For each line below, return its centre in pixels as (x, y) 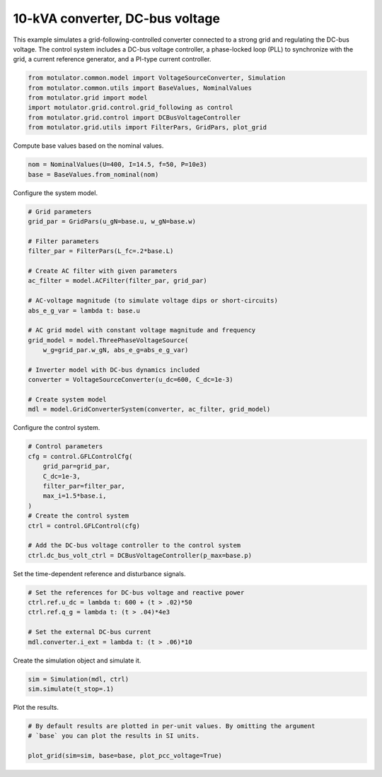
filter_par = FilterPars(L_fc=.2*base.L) (101, 251)
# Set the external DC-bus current (89, 632)
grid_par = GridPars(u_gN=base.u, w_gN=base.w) (112, 221)
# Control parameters (65, 446)
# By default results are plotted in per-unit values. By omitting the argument (172, 726)
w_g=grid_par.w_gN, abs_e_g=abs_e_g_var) (116, 350)
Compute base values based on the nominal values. (88, 146)
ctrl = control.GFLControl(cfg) (84, 526)
